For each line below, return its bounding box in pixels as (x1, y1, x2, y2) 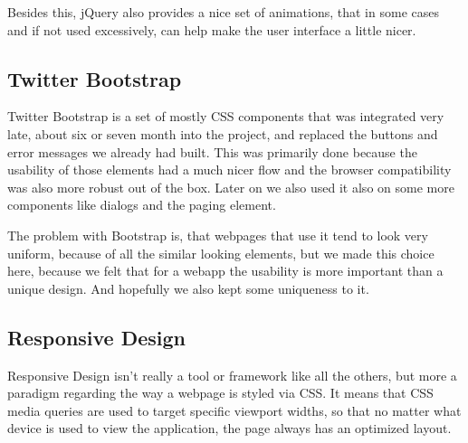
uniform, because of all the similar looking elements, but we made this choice (7, 243, 435, 262)
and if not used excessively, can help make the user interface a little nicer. (7, 20, 416, 39)
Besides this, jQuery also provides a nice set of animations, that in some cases (7, 3, 439, 21)
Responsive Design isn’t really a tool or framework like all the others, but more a (7, 365, 457, 384)
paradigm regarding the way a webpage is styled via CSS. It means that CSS (7, 383, 434, 402)
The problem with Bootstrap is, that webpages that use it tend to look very (7, 225, 428, 244)
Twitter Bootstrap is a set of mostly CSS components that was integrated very (7, 107, 444, 126)
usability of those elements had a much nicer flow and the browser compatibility (7, 160, 452, 179)
